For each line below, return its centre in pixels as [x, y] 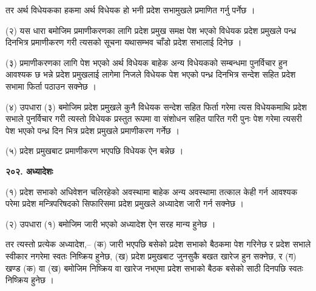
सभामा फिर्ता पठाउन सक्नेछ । [51, 86]
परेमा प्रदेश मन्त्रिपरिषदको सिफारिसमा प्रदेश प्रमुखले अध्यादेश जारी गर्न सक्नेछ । [125, 203]
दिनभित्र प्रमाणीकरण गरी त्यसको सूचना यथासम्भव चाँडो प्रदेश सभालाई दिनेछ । [124, 42]
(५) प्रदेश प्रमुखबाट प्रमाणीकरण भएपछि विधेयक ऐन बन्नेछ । [95, 151]
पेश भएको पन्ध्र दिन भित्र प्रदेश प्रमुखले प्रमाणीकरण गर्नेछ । [92, 130]
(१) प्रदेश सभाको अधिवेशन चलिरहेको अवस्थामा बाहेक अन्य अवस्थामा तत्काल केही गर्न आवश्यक [152, 191]
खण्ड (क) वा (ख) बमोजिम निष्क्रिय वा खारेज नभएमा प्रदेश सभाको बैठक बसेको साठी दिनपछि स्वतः [154, 268]
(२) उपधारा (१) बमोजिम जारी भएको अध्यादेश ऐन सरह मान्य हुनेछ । [111, 223]
